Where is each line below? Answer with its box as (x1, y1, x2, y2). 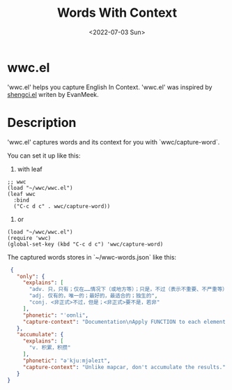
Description (7, 114, 77, 130)
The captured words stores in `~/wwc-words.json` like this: (7, 253, 176, 261)
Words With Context (56, 5, 178, 21)
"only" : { (16, 273, 45, 280)
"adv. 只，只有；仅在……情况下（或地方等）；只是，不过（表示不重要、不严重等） (29, 286, 225, 293)
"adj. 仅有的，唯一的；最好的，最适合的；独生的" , (29, 292, 158, 299)
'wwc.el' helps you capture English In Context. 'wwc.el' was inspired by (7, 82, 212, 91)
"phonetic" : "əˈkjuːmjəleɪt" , (22, 357, 111, 364)
